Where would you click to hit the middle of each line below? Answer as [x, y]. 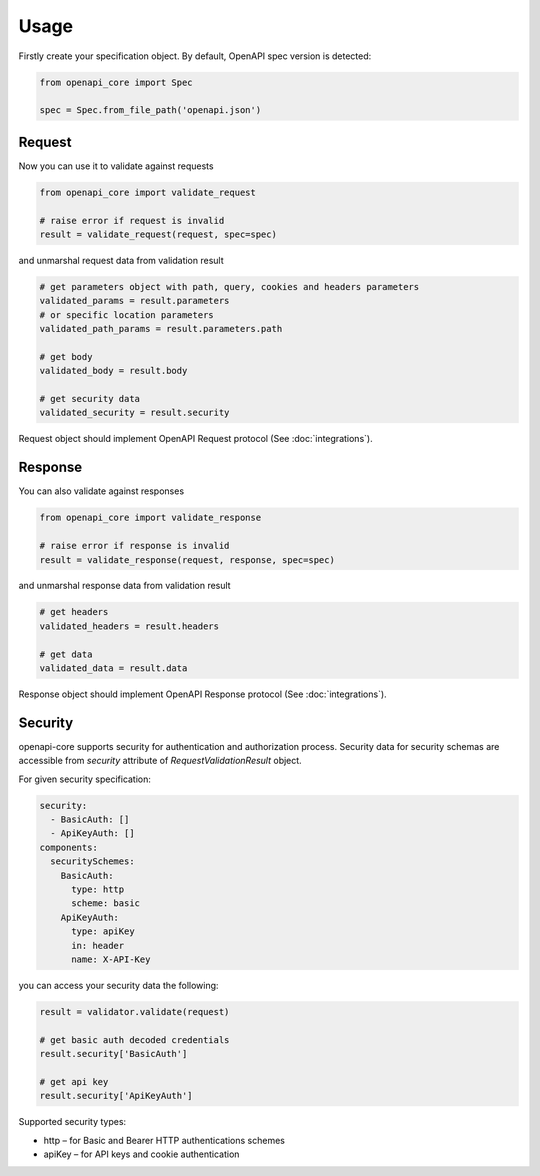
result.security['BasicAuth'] [113, 1054]
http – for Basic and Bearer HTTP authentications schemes [164, 1140]
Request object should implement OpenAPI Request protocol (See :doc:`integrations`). [196, 439]
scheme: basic [105, 903]
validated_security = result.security [134, 413]
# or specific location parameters [126, 314]
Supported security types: [72, 1122]
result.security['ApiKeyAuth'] [116, 1096]
